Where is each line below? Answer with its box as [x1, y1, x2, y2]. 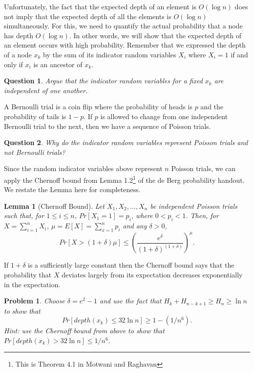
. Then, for [186, 210, 219, 221]
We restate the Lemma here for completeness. [4, 184, 141, 195]
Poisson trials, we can [171, 163, 236, 174]
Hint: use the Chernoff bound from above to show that [4, 325, 165, 336]
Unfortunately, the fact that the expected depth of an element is [4, 1, 197, 11]
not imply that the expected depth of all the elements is [4, 11, 171, 21]
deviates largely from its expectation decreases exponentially [62, 270, 243, 280]
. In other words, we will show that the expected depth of [69, 30, 242, 40]
